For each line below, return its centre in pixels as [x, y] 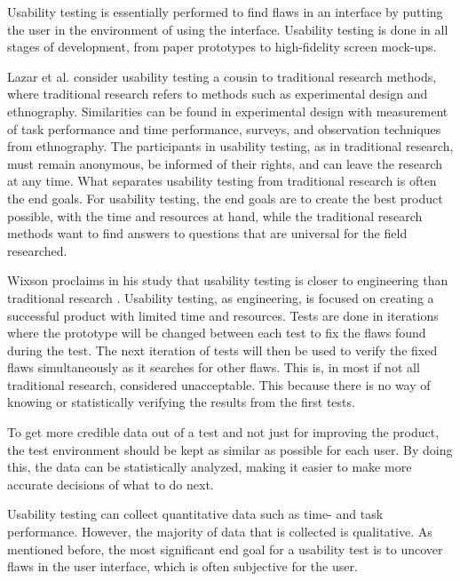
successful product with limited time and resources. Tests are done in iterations [223, 315]
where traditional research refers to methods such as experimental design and [218, 94]
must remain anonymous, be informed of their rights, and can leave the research [225, 163]
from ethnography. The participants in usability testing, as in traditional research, [230, 146]
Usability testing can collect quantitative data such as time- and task [195, 514]
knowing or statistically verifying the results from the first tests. [181, 402]
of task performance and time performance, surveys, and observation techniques [224, 128]
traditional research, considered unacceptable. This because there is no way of [219, 384]
